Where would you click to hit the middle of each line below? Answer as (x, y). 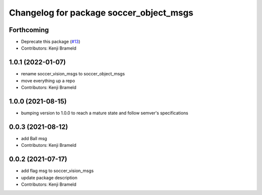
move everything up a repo (48, 81)
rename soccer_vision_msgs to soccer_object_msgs (73, 74)
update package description (49, 177)
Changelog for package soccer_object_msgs (101, 13)
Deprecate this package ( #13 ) (51, 42)
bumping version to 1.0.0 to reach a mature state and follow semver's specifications (105, 113)
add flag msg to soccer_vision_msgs (57, 171)
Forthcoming (29, 30)
